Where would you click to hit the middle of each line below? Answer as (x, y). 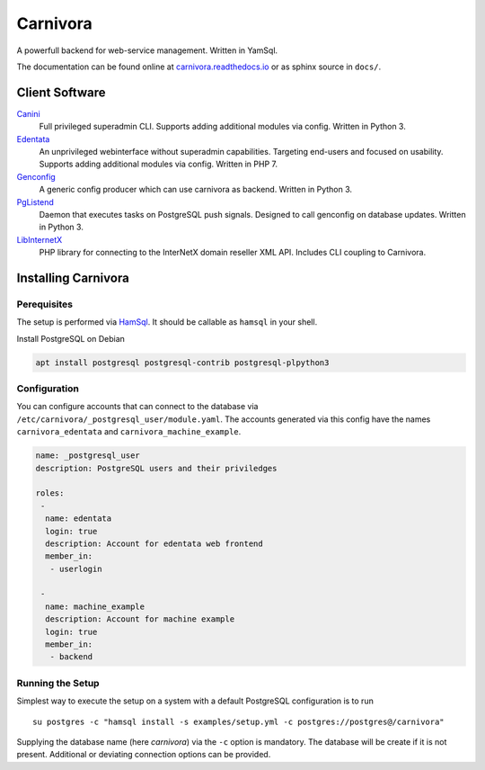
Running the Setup (58, 683)
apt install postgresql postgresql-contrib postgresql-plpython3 (182, 363)
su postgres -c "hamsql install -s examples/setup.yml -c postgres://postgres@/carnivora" (238, 721)
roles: (50, 493)
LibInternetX (40, 239)
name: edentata (79, 519)
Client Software (61, 92)
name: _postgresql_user (88, 456)
